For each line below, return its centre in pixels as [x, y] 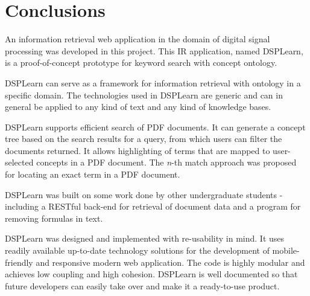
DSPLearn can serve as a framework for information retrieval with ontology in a [153, 82]
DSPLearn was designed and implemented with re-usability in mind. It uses [145, 238]
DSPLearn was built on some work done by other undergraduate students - [144, 194]
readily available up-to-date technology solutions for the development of [137, 250]
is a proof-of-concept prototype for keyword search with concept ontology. [141, 63]
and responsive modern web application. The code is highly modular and [170, 262]
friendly [19, 262]
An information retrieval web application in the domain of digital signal [138, 39]
